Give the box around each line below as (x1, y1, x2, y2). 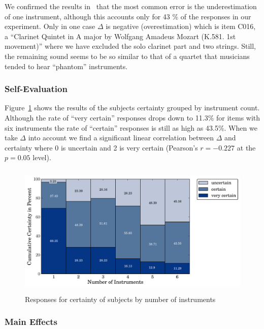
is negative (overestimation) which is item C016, (106, 21, 256, 32)
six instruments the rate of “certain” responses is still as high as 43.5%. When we (5, 122, 257, 133)
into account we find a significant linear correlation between (28, 132, 214, 143)
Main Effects (5, 315, 58, 328)
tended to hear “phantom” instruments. (5, 61, 128, 71)
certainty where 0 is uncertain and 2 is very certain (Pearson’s (5, 142, 198, 153)
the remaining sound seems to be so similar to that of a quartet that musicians (5, 50, 250, 61)
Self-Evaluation (5, 82, 68, 95)
